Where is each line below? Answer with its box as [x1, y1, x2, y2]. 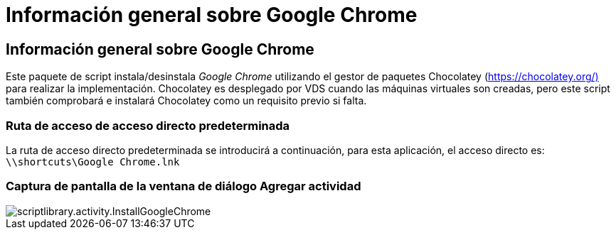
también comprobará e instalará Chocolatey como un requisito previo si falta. [6, 94, 367, 107]
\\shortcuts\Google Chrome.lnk [6, 155, 180, 168]
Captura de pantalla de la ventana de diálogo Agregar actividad [6, 179, 361, 194]
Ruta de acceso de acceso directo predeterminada [6, 118, 290, 133]
